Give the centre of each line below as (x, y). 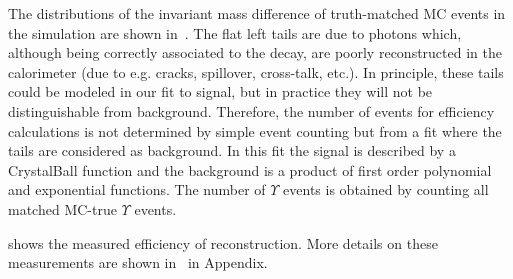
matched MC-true (62, 208)
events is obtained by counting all (386, 189)
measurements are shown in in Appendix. (138, 262)
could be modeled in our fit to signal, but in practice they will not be (220, 91)
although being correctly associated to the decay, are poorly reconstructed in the (255, 52)
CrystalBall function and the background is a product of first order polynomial (250, 169)
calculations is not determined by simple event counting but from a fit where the (255, 130)
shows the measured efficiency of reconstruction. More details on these (223, 242)
